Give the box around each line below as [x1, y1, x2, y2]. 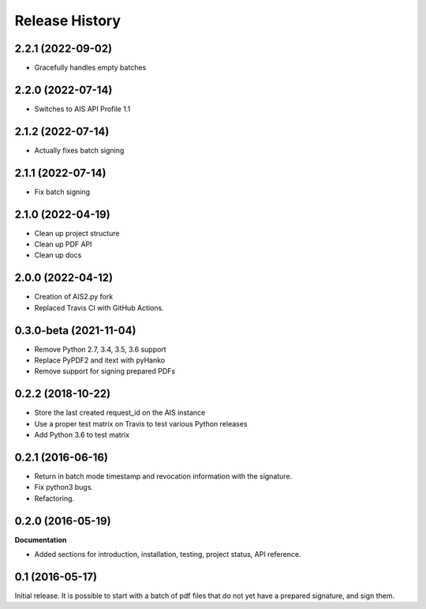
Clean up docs [34, 250, 82, 260]
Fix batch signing [34, 186, 91, 197]
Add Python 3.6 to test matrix [34, 430, 130, 440]
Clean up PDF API [34, 239, 92, 249]
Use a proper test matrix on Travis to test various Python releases [34, 419, 248, 428]
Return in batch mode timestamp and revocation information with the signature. [34, 472, 293, 481]
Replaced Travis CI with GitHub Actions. [34, 303, 165, 312]
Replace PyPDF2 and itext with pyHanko [34, 355, 166, 365]
